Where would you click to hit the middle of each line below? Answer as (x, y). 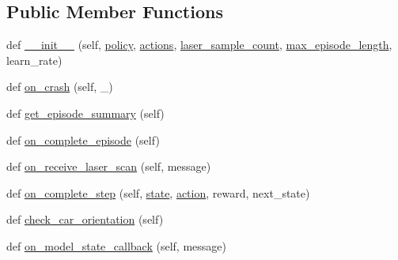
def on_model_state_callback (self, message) (116, 245)
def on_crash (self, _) (60, 87)
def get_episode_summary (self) (85, 113)
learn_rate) (34, 60)
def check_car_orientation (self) (85, 219)
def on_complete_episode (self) (83, 139)
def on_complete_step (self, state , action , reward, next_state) (158, 192)
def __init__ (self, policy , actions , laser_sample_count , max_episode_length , (199, 45)
